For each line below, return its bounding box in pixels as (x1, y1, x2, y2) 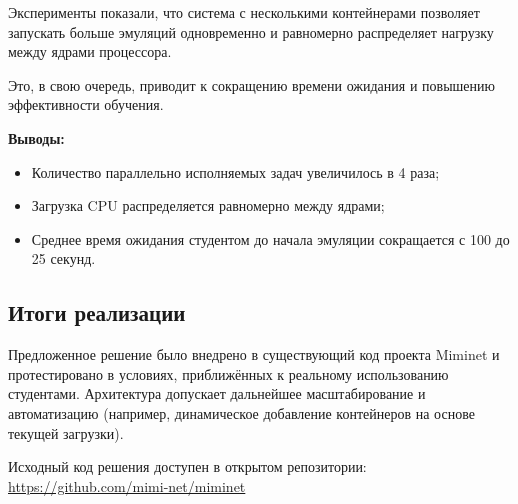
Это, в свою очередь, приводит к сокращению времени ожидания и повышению (8, 74, 496, 95)
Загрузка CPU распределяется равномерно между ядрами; (31, 195, 385, 216)
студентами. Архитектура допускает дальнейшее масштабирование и (8, 383, 426, 404)
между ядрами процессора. (8, 41, 172, 62)
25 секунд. (31, 248, 96, 269)
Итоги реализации (8, 297, 186, 328)
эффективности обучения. (8, 94, 164, 115)
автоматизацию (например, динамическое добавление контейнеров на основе (8, 402, 475, 423)
